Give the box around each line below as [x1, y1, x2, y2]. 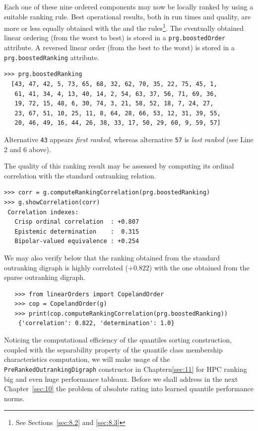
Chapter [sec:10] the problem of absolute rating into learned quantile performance [4, 383, 254, 394]
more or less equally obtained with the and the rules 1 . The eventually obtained [4, 21, 244, 33]
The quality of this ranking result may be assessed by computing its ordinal [4, 161, 234, 171]
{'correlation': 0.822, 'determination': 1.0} [18, 320, 175, 327]
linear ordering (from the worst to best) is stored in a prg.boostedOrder [4, 32, 226, 43]
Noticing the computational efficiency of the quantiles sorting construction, [4, 335, 232, 345]
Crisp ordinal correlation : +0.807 [14, 218, 139, 226]
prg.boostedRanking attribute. [4, 52, 99, 62]
